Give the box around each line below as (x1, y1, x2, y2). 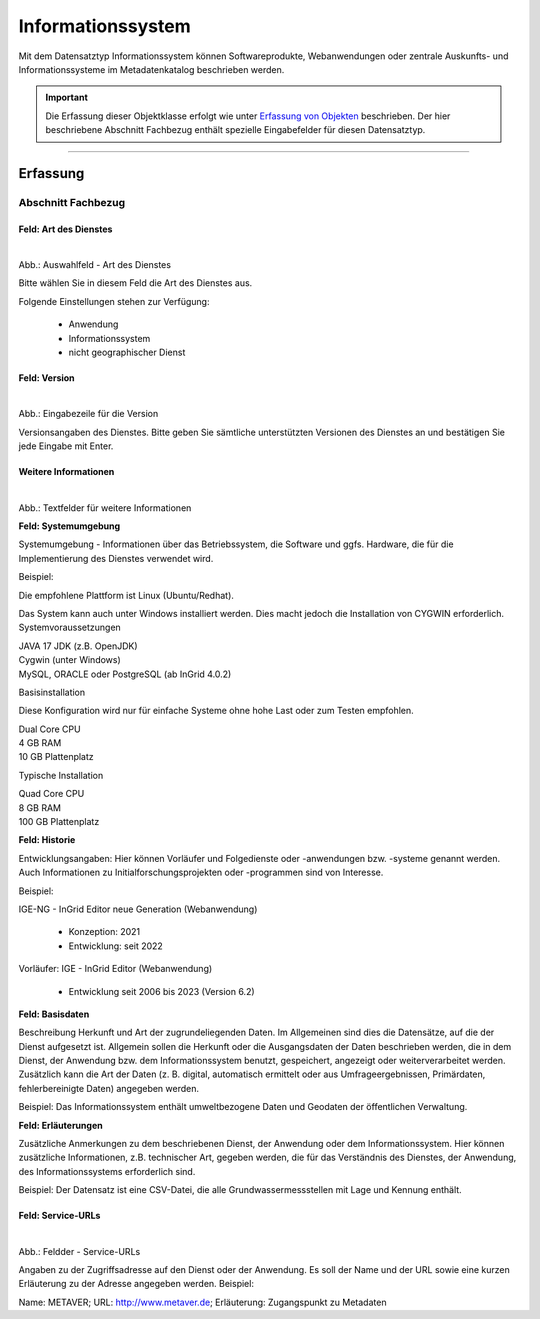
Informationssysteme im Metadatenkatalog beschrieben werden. (18, 63, 285, 75)
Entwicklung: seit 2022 (68, 940, 164, 952)
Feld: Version (18, 372, 75, 384)
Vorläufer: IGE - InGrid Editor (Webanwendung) (18, 963, 213, 975)
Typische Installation (18, 769, 104, 781)
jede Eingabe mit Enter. (18, 440, 114, 452)
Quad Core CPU (18, 788, 85, 800)
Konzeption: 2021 (68, 926, 140, 938)
